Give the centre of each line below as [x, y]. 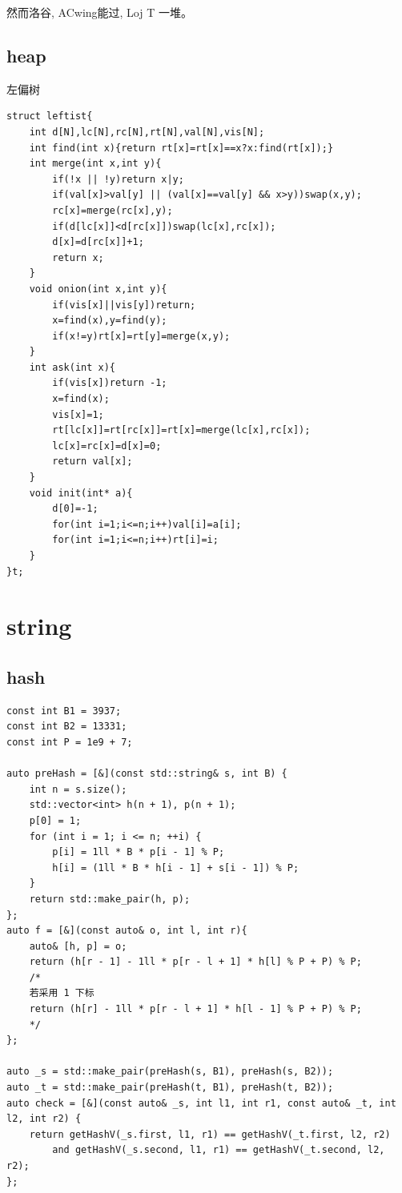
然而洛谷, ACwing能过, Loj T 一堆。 [99, 12]
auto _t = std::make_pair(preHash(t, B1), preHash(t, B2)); [170, 1088]
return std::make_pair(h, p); [110, 899]
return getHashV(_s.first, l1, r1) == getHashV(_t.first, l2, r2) [210, 1134]
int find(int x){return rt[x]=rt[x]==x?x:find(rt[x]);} [181, 148]
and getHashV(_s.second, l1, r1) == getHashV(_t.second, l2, [219, 1150]
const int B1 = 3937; [64, 711]
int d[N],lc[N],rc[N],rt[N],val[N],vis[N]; [147, 132]
